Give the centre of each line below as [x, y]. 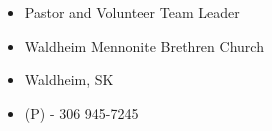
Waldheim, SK [69, 79]
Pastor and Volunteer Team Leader [132, 12]
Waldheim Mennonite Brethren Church [144, 45]
